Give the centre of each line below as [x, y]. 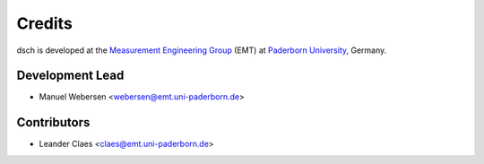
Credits [45, 23]
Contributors [53, 122]
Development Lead [70, 76]
